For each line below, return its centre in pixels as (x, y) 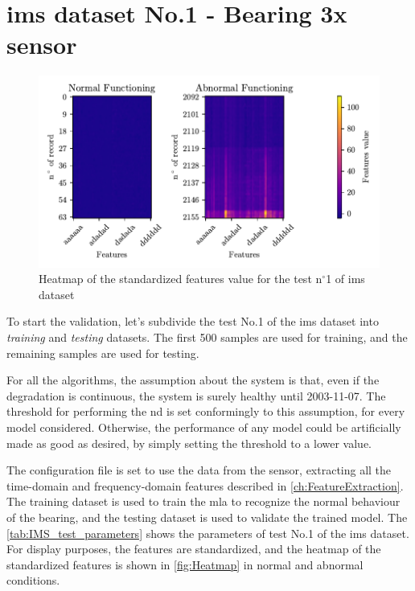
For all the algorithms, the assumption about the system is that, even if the (193, 380)
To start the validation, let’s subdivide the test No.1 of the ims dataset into (193, 321)
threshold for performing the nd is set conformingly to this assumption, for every (206, 411)
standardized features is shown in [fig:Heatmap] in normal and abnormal (185, 564)
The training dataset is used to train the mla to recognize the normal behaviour (203, 501)
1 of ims (345, 279)
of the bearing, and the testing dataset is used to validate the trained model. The (207, 517)
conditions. (33, 580)
